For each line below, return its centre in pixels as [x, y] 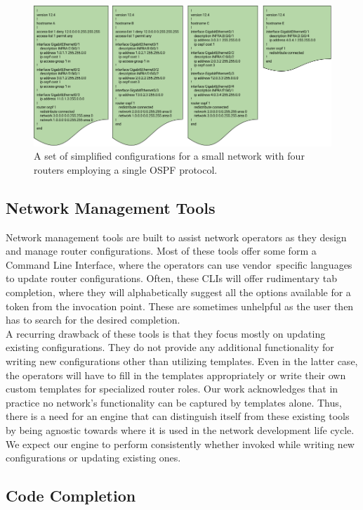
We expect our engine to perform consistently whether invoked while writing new [180, 444]
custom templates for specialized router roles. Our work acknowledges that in [172, 389]
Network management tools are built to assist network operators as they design [176, 237]
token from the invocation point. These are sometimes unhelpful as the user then [180, 306]
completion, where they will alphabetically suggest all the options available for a [178, 292]
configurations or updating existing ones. [93, 458]
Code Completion [71, 496]
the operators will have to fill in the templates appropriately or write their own [176, 375]
